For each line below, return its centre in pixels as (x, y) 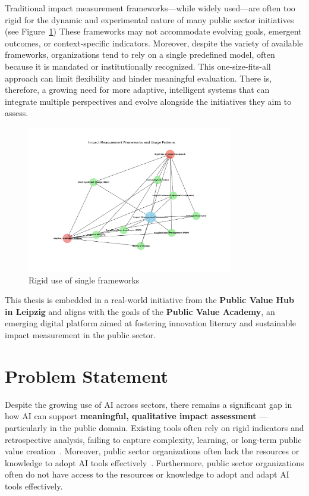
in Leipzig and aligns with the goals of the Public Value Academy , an (140, 311)
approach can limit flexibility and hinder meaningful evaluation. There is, (138, 78)
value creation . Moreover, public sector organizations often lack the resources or (152, 451)
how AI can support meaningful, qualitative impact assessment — (136, 416)
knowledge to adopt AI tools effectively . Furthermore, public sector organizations (154, 462)
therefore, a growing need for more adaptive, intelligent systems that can (137, 90)
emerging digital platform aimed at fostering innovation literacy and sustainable (151, 323)
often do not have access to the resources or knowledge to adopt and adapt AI (147, 474)
